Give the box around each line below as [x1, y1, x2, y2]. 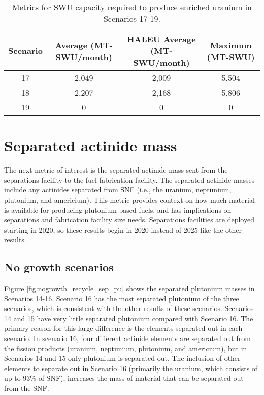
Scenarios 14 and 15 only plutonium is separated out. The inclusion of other [4, 353, 241, 363]
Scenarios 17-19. [103, 13, 161, 24]
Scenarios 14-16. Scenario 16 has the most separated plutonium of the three [4, 293, 239, 303]
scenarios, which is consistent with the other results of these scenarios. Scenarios [4, 303, 254, 314]
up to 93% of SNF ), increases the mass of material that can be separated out [4, 373, 244, 383]
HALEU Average [127, 33, 196, 45]
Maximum [210, 39, 252, 51]
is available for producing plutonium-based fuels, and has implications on [4, 204, 232, 215]
